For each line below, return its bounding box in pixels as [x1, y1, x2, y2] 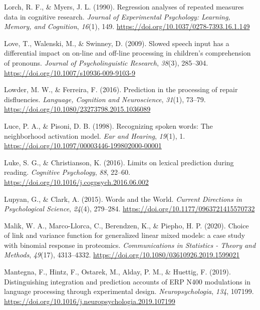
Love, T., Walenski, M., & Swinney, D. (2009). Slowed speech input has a [4, 38, 229, 48]
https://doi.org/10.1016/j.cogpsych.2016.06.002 [4, 176, 149, 187]
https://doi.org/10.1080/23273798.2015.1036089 [4, 104, 151, 114]
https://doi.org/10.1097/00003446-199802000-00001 [4, 140, 162, 151]
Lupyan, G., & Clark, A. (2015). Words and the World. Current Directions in [4, 193, 242, 204]
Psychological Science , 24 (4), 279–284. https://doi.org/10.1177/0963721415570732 [4, 203, 255, 214]
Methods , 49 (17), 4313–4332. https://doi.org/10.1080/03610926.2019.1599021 [4, 249, 240, 260]
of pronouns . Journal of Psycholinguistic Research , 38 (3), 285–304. [4, 57, 208, 68]
